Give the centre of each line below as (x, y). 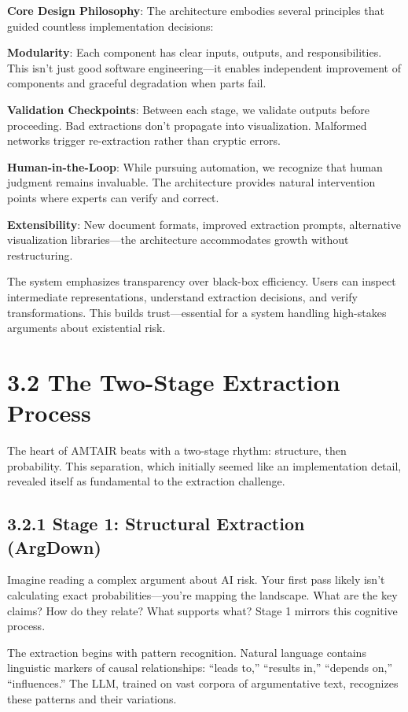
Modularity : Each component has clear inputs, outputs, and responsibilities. (195, 52)
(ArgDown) (54, 546)
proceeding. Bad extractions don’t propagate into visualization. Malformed (187, 125)
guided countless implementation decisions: (110, 26)
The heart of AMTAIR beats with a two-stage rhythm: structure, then (177, 450)
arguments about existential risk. (86, 328)
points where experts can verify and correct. (113, 197)
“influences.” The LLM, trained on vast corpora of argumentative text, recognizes (203, 682)
